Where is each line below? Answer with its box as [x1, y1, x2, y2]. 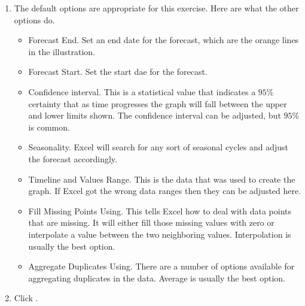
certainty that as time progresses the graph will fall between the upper [28, 97, 287, 110]
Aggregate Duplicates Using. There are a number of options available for [28, 260, 295, 272]
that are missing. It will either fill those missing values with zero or [28, 216, 274, 229]
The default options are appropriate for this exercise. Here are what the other [14, 2, 299, 14]
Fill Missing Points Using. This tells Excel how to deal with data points [28, 204, 291, 217]
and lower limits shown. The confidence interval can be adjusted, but [28, 109, 281, 122]
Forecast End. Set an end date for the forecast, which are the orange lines [28, 34, 299, 46]
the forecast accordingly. [28, 152, 117, 165]
